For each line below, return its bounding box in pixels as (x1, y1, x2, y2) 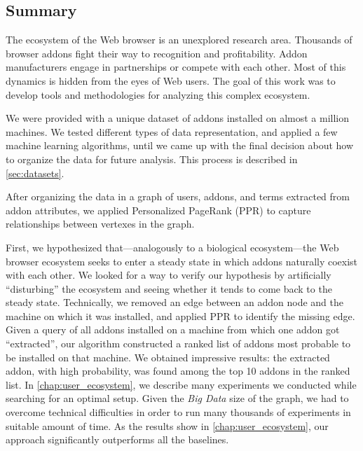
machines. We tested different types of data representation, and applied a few (6, 124, 338, 139)
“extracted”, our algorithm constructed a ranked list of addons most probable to (6, 336, 351, 351)
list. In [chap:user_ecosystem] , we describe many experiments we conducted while (6, 377, 357, 391)
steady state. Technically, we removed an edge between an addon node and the (6, 295, 343, 310)
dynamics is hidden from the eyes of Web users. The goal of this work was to (6, 73, 336, 88)
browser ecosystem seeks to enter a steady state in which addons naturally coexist (6, 254, 358, 268)
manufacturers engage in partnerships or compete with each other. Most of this (6, 60, 346, 74)
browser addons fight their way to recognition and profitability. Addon (6, 46, 308, 60)
